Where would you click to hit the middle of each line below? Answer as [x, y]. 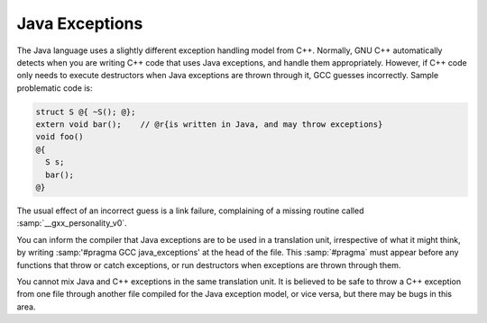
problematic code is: [55, 88]
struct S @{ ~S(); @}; [86, 112]
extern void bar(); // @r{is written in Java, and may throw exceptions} [209, 125]
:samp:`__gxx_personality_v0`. [72, 223]
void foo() [60, 137]
